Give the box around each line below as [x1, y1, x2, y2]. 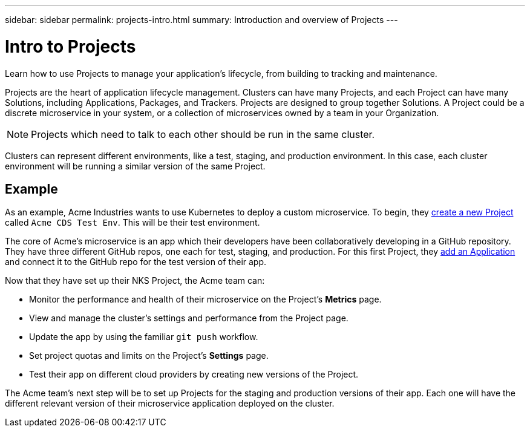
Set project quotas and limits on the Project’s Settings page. [29, 350, 269, 361]
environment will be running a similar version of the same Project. [5, 160, 266, 171]
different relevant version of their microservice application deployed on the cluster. [5, 398, 335, 409]
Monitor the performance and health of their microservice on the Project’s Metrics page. [29, 294, 382, 305]
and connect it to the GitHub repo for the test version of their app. [5, 257, 267, 267]
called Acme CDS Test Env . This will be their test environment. [5, 217, 260, 228]
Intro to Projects [5, 36, 136, 57]
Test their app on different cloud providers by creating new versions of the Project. [29, 369, 359, 380]
